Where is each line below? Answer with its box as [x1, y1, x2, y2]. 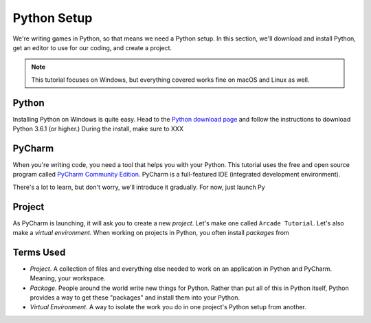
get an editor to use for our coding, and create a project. [12, 43, 172, 52]
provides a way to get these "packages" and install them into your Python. [30, 293, 240, 302]
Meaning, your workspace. [30, 274, 106, 282]
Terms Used [12, 246, 66, 258]
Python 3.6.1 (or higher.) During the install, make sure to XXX [12, 124, 183, 133]
